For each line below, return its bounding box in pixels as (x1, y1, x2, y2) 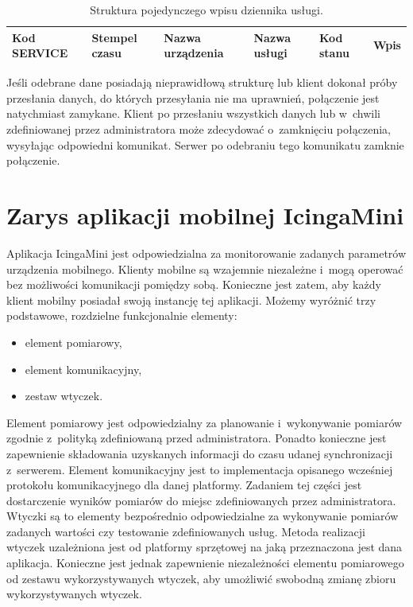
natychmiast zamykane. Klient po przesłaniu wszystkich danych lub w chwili (6, 105, 380, 122)
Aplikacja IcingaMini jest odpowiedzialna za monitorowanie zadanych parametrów (6, 244, 407, 261)
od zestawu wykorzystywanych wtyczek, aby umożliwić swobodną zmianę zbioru (6, 570, 396, 586)
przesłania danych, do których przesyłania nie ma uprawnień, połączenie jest (6, 89, 380, 106)
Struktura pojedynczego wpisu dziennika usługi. (90, 2, 323, 18)
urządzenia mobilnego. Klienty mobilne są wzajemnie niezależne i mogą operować (6, 260, 403, 277)
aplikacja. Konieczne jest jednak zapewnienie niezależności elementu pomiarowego (6, 554, 404, 571)
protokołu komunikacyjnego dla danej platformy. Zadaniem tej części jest (6, 477, 362, 493)
